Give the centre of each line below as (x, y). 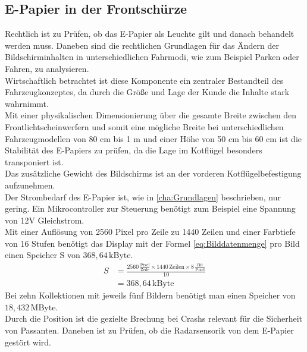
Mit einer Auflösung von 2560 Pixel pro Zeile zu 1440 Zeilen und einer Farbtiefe (150, 232)
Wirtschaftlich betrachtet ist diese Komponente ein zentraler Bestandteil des (144, 80)
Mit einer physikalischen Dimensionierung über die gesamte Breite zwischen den (151, 115)
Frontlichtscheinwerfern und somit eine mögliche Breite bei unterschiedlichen (144, 126)
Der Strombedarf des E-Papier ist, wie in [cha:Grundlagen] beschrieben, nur (143, 197)
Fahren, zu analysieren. (47, 68)
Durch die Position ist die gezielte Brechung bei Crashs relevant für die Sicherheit (154, 318)
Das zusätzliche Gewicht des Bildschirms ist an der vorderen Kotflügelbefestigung (153, 173)
